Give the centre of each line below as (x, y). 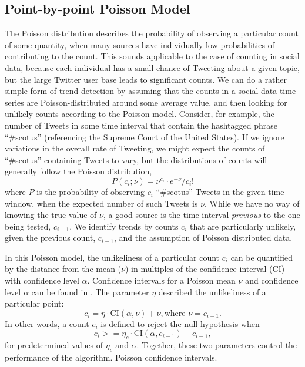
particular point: (34, 303)
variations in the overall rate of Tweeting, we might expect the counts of (135, 148)
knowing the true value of (51, 215)
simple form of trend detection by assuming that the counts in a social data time (150, 91)
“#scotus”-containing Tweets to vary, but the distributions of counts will (136, 159)
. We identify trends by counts (124, 226)
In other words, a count (47, 323)
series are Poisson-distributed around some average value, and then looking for (146, 102)
